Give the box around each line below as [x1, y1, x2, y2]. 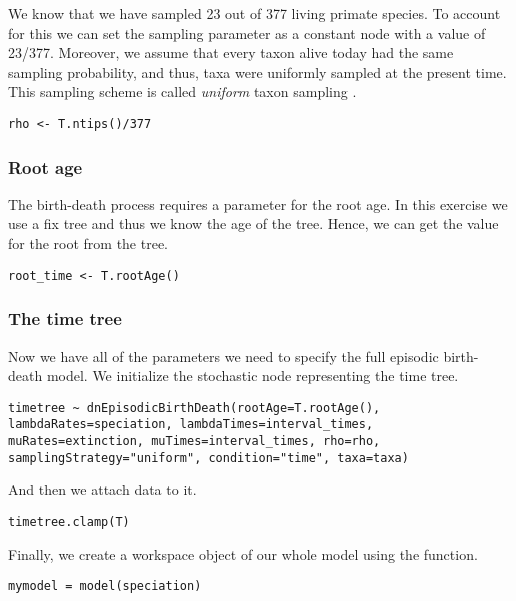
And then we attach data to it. [8, 479, 197, 500]
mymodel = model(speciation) [8, 579, 202, 594]
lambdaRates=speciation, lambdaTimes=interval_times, [8, 417, 374, 432]
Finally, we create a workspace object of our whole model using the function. [8, 543, 478, 564]
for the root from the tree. [8, 233, 168, 254]
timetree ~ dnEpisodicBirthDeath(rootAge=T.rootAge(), [8, 400, 381, 415]
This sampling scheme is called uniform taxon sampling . [8, 81, 357, 102]
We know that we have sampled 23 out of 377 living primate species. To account [8, 3, 501, 23]
